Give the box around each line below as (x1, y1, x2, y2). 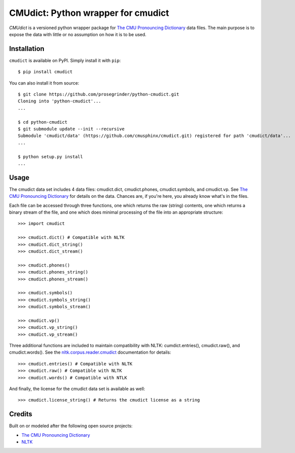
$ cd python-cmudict (18, 119, 68, 125)
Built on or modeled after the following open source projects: (9, 423, 133, 429)
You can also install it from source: (9, 80, 79, 86)
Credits (9, 410, 33, 418)
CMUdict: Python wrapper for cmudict (9, 7, 169, 18)
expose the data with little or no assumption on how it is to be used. (9, 31, 147, 37)
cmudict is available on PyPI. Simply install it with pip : (9, 57, 121, 63)
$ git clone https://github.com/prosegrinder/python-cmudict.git (18, 91, 180, 97)
